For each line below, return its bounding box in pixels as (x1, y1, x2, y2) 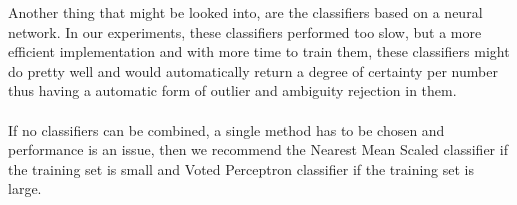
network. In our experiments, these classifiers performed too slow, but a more (8, 21, 482, 42)
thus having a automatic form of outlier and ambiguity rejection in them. (8, 80, 457, 101)
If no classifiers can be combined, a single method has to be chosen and (8, 119, 445, 140)
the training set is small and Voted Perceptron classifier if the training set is (8, 158, 475, 179)
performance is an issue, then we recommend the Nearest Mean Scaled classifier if (8, 139, 508, 160)
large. (8, 178, 42, 199)
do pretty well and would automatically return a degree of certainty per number (8, 60, 498, 81)
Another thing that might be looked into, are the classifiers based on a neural (8, 2, 483, 22)
